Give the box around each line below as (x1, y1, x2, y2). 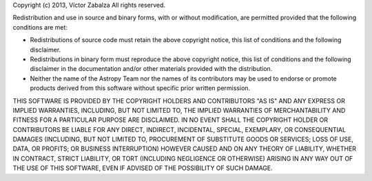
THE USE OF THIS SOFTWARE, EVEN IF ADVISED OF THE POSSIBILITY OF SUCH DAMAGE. (12, 164, 273, 172)
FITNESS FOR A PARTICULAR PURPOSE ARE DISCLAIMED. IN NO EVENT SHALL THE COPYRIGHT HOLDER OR (12, 116, 329, 124)
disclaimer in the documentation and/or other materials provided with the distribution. (30, 65, 273, 73)
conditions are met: (12, 23, 68, 31)
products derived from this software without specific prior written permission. (30, 84, 251, 92)
